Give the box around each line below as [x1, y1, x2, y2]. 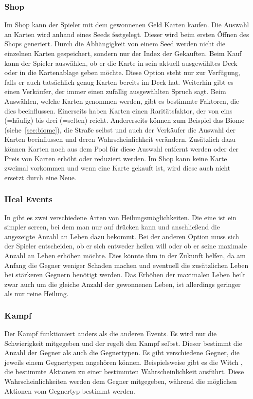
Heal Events [4, 193, 53, 205]
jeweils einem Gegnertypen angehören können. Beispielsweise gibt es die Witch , [4, 357, 243, 367]
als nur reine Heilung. [4, 288, 69, 299]
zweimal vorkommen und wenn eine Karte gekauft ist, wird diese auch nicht [4, 163, 231, 173]
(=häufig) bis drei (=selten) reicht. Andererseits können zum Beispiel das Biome [4, 115, 244, 125]
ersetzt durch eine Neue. [4, 172, 76, 182]
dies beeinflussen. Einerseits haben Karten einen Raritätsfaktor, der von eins [4, 105, 233, 115]
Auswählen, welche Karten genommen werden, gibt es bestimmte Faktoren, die [4, 95, 239, 106]
